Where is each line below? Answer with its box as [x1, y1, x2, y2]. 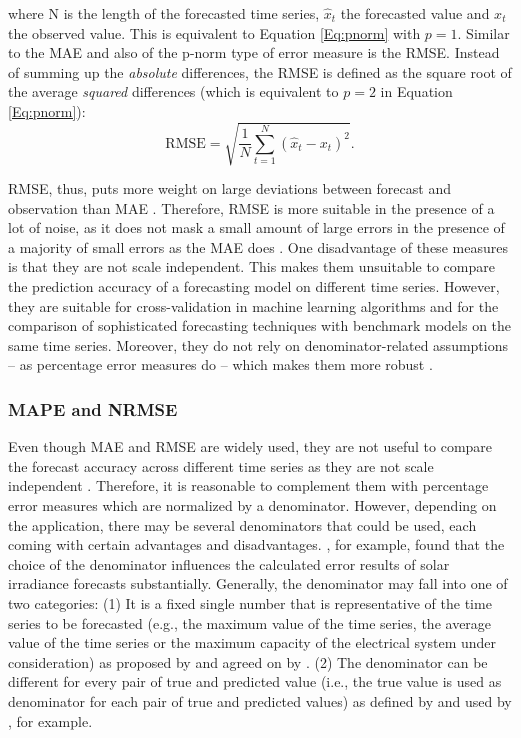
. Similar [457, 22, 510, 43]
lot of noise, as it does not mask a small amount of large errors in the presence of [8, 217, 505, 238]
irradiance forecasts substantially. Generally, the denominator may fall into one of [8, 573, 508, 594]
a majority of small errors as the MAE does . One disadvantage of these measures [8, 236, 508, 257]
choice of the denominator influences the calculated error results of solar [8, 553, 450, 574]
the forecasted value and [340, 3, 490, 23]
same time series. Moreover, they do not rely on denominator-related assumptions [8, 334, 508, 355]
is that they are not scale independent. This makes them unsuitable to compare [8, 256, 495, 277]
